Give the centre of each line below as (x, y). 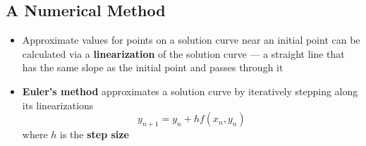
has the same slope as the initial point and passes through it (153, 67)
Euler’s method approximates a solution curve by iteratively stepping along (190, 91)
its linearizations (58, 105)
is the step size (94, 134)
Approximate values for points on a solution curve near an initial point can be (191, 40)
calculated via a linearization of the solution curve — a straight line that (183, 53)
